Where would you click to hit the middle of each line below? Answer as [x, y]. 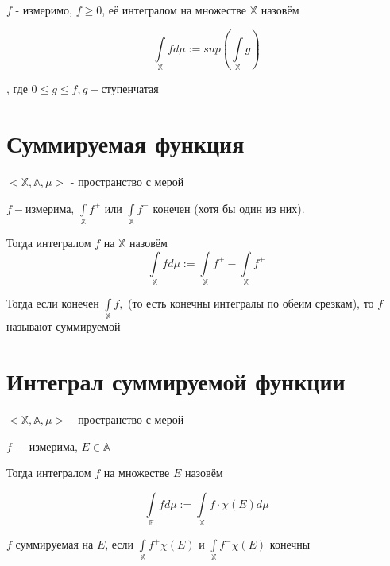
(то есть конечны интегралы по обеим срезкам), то [251, 302]
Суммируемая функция [125, 143]
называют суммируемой [64, 326]
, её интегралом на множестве [174, 10]
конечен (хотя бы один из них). [229, 208]
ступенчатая [130, 89]
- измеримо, [44, 10]
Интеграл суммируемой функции [176, 380]
